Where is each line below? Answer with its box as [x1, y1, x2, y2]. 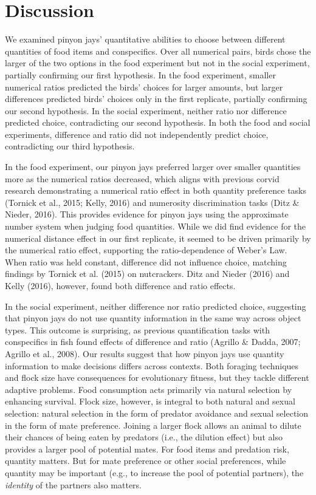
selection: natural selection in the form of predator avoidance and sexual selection [5, 406, 309, 419]
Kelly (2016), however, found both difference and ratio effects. [5, 279, 236, 292]
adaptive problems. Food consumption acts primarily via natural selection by [5, 383, 292, 395]
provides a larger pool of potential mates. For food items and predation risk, [5, 442, 289, 455]
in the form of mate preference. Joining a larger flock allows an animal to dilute [5, 418, 301, 431]
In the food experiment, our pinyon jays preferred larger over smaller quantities [5, 160, 301, 173]
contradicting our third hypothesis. [5, 140, 135, 152]
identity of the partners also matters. [5, 478, 142, 491]
